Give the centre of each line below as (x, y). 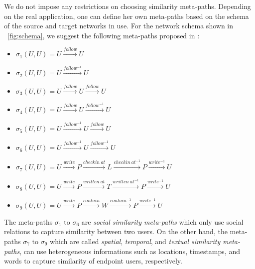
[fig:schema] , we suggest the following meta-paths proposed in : (104, 35)
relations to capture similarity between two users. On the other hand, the (116, 231)
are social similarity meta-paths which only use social (162, 221)
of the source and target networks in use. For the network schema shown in (119, 26)
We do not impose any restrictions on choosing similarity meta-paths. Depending (127, 6)
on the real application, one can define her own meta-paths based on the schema (127, 16)
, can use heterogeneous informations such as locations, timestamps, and (130, 251)
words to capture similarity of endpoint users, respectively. (93, 261)
